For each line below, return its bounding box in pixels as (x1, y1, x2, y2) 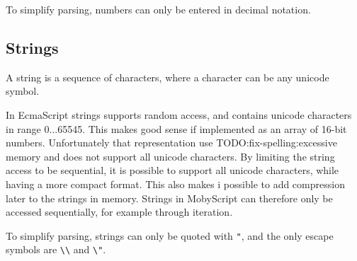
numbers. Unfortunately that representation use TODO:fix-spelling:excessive (6, 135, 337, 150)
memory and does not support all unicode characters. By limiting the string (6, 149, 335, 163)
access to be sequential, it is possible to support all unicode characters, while (6, 163, 339, 178)
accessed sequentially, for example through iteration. (6, 204, 233, 219)
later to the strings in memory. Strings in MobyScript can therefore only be (6, 190, 333, 205)
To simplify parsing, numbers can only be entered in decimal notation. (6, 2, 311, 16)
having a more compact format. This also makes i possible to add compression (6, 176, 345, 191)
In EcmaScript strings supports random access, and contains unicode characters (6, 107, 352, 122)
